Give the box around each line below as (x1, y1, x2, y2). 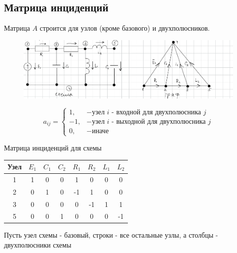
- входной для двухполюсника (112, 108, 201, 116)
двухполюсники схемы (4, 240, 72, 250)
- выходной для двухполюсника (112, 118, 206, 125)
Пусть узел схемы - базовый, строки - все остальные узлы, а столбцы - (4, 230, 218, 240)
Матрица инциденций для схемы (4, 142, 102, 152)
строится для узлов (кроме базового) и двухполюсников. (39, 23, 210, 33)
